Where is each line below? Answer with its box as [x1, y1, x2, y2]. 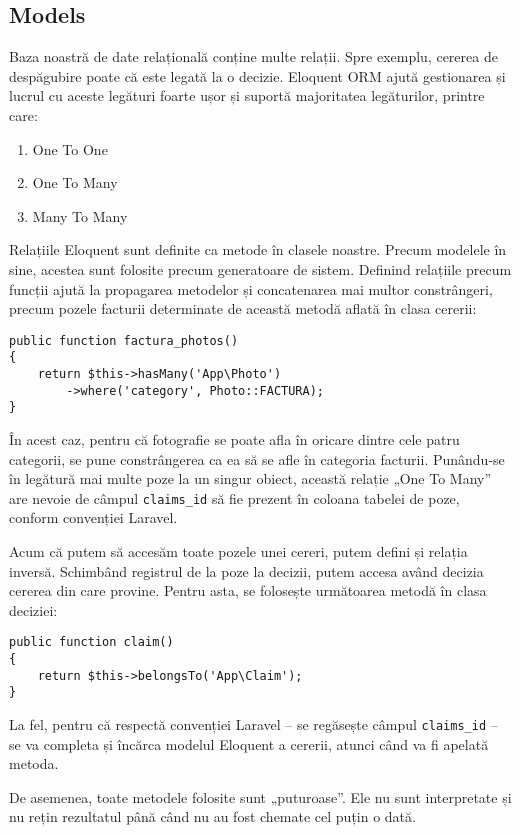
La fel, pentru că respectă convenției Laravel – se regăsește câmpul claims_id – [9, 714, 498, 735]
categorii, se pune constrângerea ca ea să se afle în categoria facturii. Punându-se [9, 448, 505, 469]
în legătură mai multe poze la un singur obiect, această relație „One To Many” [9, 468, 492, 489]
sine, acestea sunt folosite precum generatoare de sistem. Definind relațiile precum [9, 258, 512, 279]
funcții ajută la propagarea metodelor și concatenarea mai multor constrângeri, [9, 278, 493, 299]
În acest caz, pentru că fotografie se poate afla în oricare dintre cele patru [9, 429, 460, 450]
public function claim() [9, 635, 174, 650]
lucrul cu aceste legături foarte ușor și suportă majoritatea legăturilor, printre [9, 85, 485, 106]
